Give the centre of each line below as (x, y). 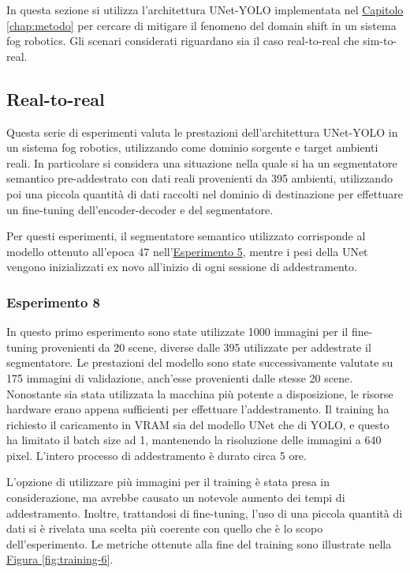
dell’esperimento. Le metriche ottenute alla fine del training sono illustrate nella (199, 543)
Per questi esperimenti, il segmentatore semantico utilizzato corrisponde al (186, 236)
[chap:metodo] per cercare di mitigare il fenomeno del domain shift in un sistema (201, 25)
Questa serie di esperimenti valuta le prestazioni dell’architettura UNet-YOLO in (202, 132)
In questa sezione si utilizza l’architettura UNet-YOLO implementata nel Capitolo (205, 9)
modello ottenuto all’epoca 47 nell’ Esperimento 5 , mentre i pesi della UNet (187, 251)
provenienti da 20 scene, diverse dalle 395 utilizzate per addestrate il (206, 347)
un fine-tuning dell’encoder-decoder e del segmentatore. (140, 209)
